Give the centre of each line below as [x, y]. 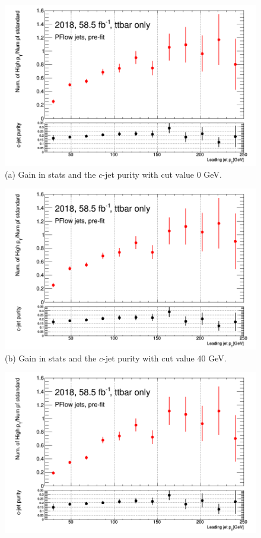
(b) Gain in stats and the [51, 358]
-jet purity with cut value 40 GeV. [165, 358]
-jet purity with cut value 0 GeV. [162, 174]
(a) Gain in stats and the [50, 174]
